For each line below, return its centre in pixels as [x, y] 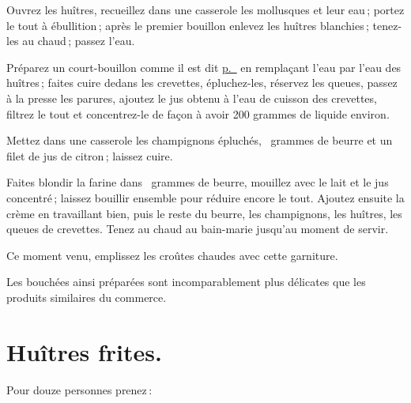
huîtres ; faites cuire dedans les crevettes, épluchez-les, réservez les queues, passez [202, 83]
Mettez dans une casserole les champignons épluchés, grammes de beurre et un [200, 140]
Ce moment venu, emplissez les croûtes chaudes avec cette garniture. [172, 255]
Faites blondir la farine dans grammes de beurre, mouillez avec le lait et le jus [198, 182]
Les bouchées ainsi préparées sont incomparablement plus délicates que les [186, 282]
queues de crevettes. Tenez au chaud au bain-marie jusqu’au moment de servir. [198, 229]
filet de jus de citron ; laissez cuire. [90, 155]
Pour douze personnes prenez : [79, 389]
